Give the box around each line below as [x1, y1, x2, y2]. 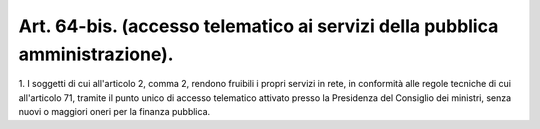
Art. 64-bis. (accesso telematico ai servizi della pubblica [18, 15, 499, 37]
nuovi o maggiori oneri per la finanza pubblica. [18, 106, 211, 118]
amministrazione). [18, 43, 174, 65]
